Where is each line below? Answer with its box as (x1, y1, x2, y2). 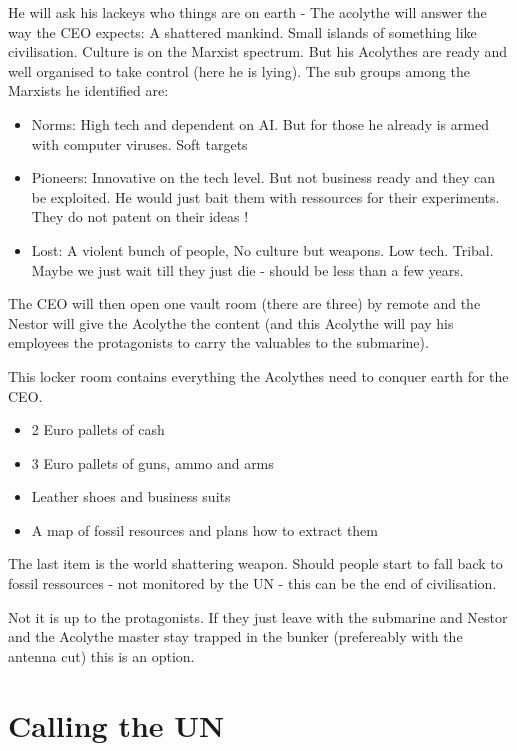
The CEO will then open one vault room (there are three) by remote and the (8, 293, 481, 314)
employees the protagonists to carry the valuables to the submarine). (8, 332, 429, 353)
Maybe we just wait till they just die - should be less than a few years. (31, 259, 464, 280)
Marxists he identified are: (8, 80, 169, 101)
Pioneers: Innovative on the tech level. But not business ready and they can (31, 167, 495, 188)
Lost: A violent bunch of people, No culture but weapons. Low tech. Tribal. (31, 239, 494, 260)
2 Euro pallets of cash (31, 419, 165, 440)
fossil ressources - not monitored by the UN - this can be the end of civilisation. (8, 573, 497, 594)
